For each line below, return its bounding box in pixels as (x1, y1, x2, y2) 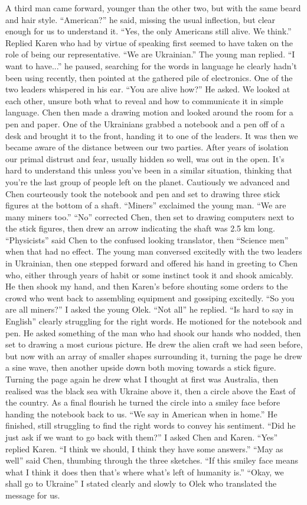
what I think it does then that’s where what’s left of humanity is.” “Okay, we (5, 465, 284, 478)
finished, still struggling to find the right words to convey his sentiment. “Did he (5, 419, 296, 432)
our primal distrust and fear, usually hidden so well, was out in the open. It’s (5, 152, 285, 165)
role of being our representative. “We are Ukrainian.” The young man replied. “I (5, 48, 295, 60)
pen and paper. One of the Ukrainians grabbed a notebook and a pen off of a (5, 117, 285, 130)
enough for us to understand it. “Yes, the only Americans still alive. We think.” (5, 25, 292, 37)
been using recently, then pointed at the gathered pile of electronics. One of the (5, 71, 293, 83)
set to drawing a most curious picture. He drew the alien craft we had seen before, (5, 338, 303, 350)
